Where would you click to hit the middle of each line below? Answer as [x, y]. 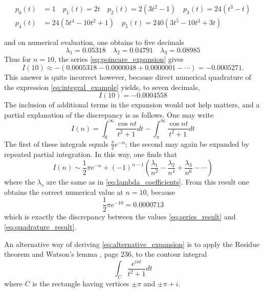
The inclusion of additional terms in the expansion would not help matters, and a [132, 105]
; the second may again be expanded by [187, 143]
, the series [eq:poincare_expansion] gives [119, 59]
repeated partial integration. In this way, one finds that [91, 154]
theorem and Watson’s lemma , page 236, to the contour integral [106, 254]
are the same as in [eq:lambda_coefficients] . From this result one [148, 182]
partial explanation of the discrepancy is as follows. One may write [109, 114]
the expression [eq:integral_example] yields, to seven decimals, [102, 87]
